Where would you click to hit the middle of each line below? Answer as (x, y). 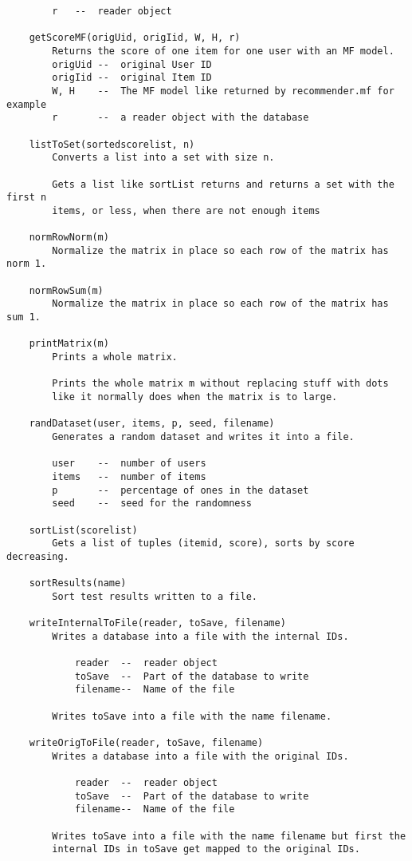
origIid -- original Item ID (132, 78)
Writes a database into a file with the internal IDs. (200, 636)
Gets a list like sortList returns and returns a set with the (223, 184)
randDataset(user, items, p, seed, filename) (152, 424)
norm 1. (27, 264)
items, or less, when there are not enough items (186, 210)
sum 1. (24, 317)
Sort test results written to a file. (155, 596)
